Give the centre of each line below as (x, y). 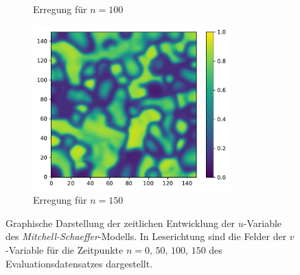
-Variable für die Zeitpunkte (65, 249)
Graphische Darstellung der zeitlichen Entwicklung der (120, 223)
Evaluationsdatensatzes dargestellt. (79, 263)
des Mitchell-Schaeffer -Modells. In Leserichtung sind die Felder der (146, 236)
